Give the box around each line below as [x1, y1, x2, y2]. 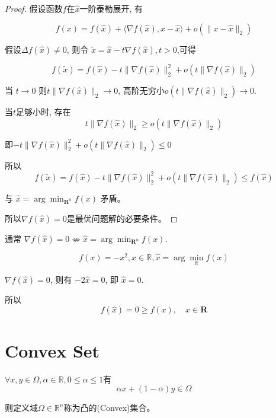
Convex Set [5, 338, 100, 362]
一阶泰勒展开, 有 [79, 2, 143, 14]
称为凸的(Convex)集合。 [63, 401, 155, 414]
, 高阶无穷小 [118, 84, 165, 97]
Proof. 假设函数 [5, 2, 63, 14]
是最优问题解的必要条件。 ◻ [66, 212, 178, 224]
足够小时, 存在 [16, 106, 71, 118]
